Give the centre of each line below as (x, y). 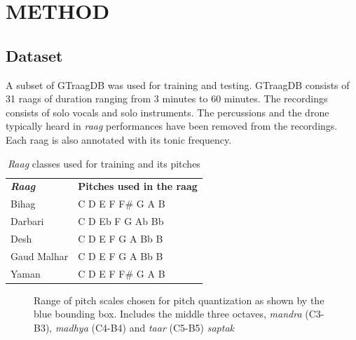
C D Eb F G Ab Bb (121, 221)
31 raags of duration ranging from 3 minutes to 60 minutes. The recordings (167, 98)
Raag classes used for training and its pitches (104, 163)
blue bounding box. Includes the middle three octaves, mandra (168, 314)
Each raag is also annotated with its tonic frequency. (119, 139)
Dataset (34, 55)
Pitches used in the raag (138, 186)
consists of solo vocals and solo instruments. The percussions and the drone (167, 112)
